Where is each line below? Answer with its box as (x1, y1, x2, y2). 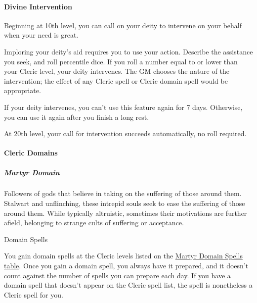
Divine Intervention (4, 1, 72, 11)
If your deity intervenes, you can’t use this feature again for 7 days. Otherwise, (4, 101, 243, 112)
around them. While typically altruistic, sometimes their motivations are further (4, 207, 247, 218)
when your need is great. (4, 30, 79, 40)
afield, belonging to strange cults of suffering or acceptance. (4, 217, 184, 228)
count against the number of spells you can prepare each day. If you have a (4, 270, 231, 280)
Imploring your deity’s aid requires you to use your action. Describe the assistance (4, 46, 253, 56)
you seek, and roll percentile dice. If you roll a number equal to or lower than (4, 56, 238, 66)
